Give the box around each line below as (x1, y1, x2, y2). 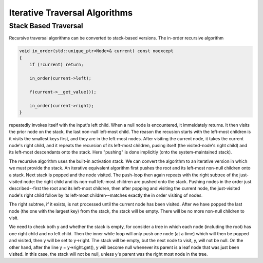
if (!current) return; (29, 62, 84, 68)
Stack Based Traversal (9, 21, 83, 30)
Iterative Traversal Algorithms (9, 7, 133, 18)
